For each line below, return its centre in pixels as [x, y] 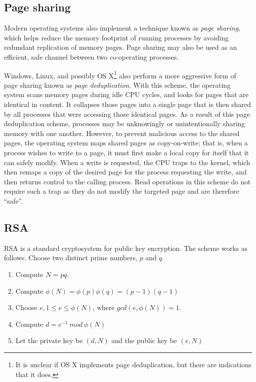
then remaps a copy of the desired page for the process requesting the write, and [125, 172]
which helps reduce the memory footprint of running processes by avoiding [116, 37]
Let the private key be [49, 340]
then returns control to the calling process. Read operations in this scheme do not [127, 181]
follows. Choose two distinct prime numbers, [71, 258]
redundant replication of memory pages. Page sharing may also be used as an [121, 47]
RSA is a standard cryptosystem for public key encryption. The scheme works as [126, 248]
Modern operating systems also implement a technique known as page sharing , [122, 28]
